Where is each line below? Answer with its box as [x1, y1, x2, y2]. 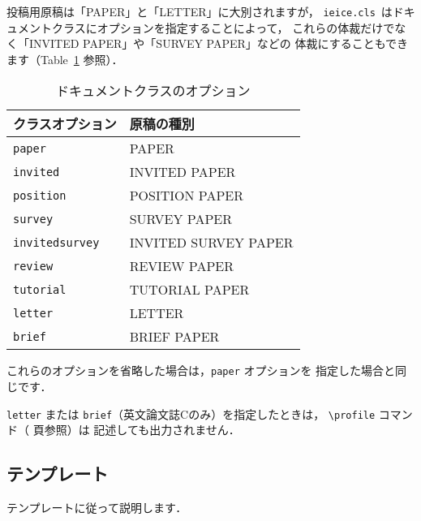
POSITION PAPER [129, 186, 243, 205]
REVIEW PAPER [129, 256, 234, 276]
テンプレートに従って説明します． [6, 499, 187, 516]
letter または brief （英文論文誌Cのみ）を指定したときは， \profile [6, 405, 376, 422]
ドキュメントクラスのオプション [55, 81, 251, 101]
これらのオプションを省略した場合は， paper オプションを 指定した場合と [6, 362, 396, 379]
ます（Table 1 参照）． [6, 50, 123, 67]
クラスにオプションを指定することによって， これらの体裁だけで [51, 19, 395, 36]
